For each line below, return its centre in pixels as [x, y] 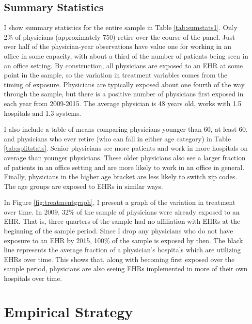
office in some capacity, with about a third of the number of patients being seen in [126, 55]
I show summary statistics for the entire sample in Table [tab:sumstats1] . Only [121, 27]
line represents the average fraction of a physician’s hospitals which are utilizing [122, 250]
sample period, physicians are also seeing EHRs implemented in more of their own [126, 269]
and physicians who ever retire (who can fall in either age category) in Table [118, 138]
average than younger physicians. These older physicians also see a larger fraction [125, 157]
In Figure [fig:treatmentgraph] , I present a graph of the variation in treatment [120, 202]
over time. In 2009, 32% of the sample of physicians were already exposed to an [122, 211]
